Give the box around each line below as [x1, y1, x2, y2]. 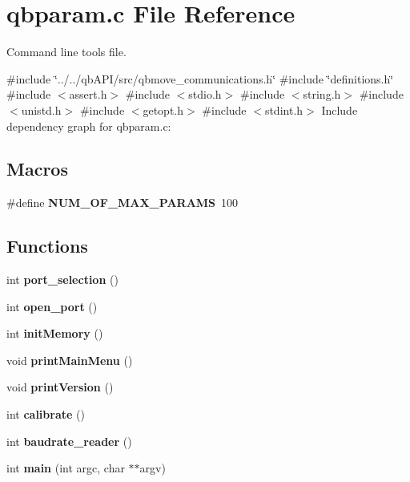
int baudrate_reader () [6, 432, 132, 449]
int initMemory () [6, 325, 103, 342]
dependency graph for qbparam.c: [6, 117, 171, 134]
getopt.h [143, 101, 184, 118]
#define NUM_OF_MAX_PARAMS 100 [6, 194, 239, 211]
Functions [6, 233, 88, 258]
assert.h [69, 86, 107, 103]
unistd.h [21, 101, 62, 118]
